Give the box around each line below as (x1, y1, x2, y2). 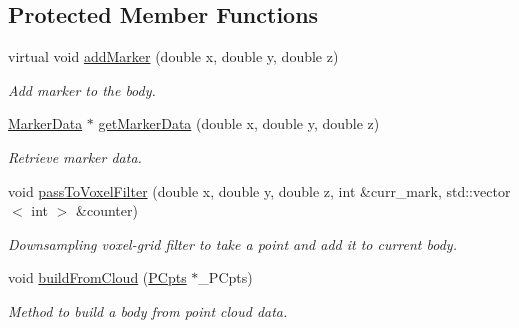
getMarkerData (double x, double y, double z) (98, 113, 380, 134)
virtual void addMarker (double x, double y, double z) (8, 46, 339, 67)
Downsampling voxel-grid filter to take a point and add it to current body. (8, 233, 457, 254)
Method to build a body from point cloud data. (8, 300, 288, 321)
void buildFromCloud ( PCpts (8, 267, 187, 288)
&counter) (76, 200, 138, 221)
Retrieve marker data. (8, 146, 142, 167)
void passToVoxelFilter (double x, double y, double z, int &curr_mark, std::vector (8, 180, 511, 201)
